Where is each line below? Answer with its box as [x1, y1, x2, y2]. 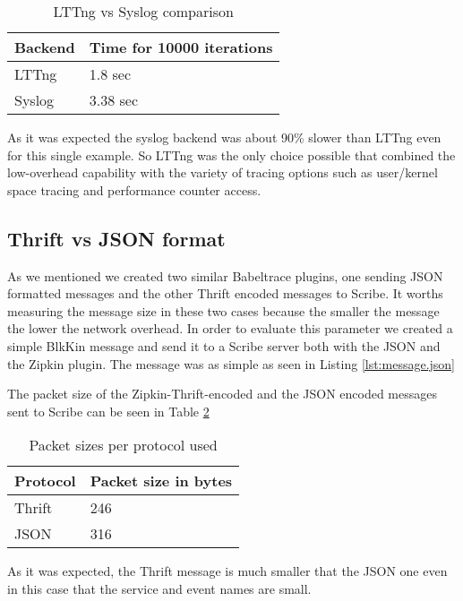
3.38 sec [89, 90, 139, 110]
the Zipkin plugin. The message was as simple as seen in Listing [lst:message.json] [7, 354, 456, 373]
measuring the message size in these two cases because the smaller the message [7, 301, 440, 320]
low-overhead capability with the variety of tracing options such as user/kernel [7, 163, 438, 182]
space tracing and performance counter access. [7, 180, 262, 199]
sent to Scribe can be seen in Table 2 [7, 401, 210, 420]
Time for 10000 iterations [89, 37, 273, 57]
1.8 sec [89, 64, 132, 84]
